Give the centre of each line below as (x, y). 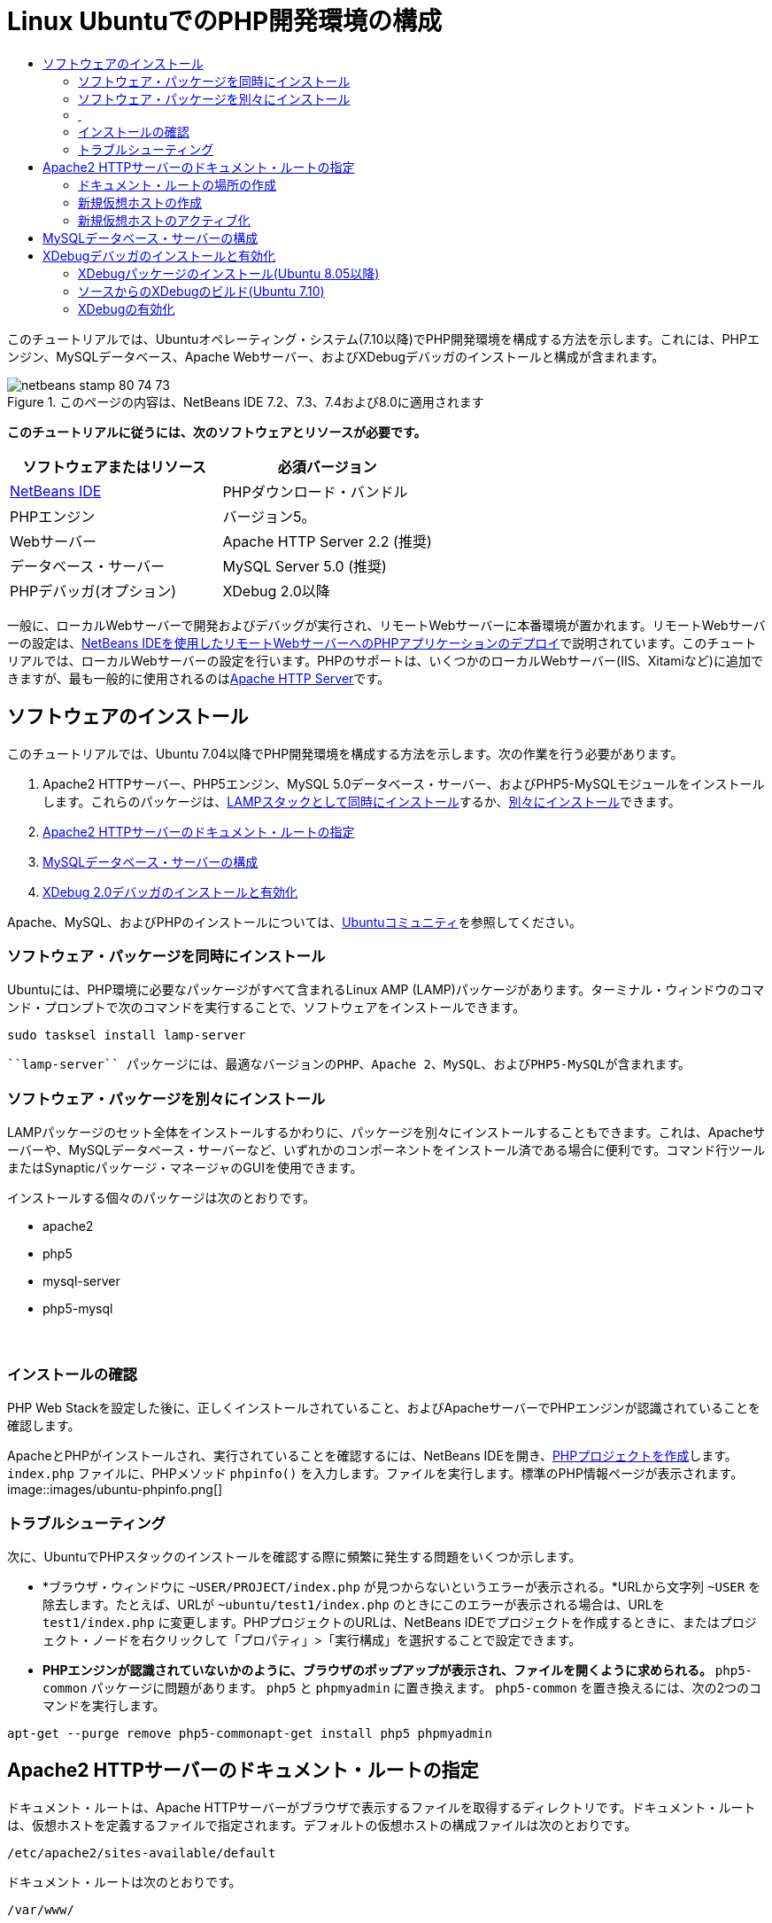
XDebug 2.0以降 (276, 591)
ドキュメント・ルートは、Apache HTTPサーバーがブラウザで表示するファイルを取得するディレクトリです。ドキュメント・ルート (382, 1807)
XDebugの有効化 (127, 308)
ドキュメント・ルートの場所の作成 (177, 184)
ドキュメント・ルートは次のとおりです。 (124, 1881)
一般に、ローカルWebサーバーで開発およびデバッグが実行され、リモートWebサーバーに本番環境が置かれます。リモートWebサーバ (386, 625)
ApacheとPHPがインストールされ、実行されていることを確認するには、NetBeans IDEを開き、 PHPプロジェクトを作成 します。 (372, 1456)
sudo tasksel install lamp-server (127, 1035)
